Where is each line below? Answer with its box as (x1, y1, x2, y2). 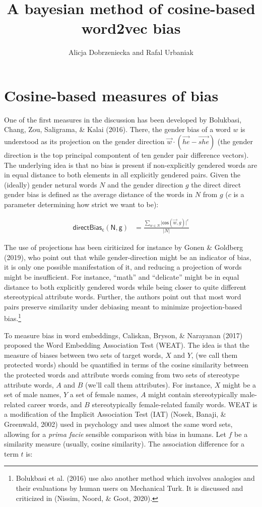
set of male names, (4, 389, 61, 400)
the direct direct (191, 179, 241, 189)
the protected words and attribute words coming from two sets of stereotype (4, 369, 239, 380)
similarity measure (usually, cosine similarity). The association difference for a (4, 438, 245, 449)
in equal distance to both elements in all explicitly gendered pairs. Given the (4, 169, 241, 180)
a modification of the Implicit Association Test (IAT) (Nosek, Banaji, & (4, 409, 226, 419)
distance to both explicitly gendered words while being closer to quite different (4, 281, 247, 292)
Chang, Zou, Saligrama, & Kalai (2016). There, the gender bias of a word (4, 124, 231, 135)
